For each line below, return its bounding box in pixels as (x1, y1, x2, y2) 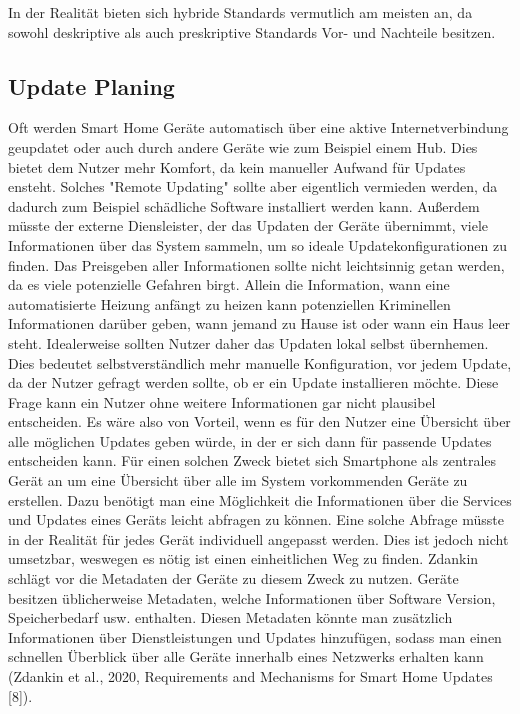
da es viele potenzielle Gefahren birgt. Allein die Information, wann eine (8, 274, 450, 295)
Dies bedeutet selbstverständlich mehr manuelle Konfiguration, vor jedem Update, (8, 352, 512, 373)
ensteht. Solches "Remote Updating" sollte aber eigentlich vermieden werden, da (8, 176, 498, 197)
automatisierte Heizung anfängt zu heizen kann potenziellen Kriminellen (8, 293, 451, 314)
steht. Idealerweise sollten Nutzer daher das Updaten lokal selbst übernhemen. (8, 332, 489, 353)
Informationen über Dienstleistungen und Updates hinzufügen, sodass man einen (8, 626, 502, 647)
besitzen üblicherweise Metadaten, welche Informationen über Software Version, (8, 587, 496, 608)
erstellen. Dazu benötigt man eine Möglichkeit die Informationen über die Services (8, 489, 512, 510)
